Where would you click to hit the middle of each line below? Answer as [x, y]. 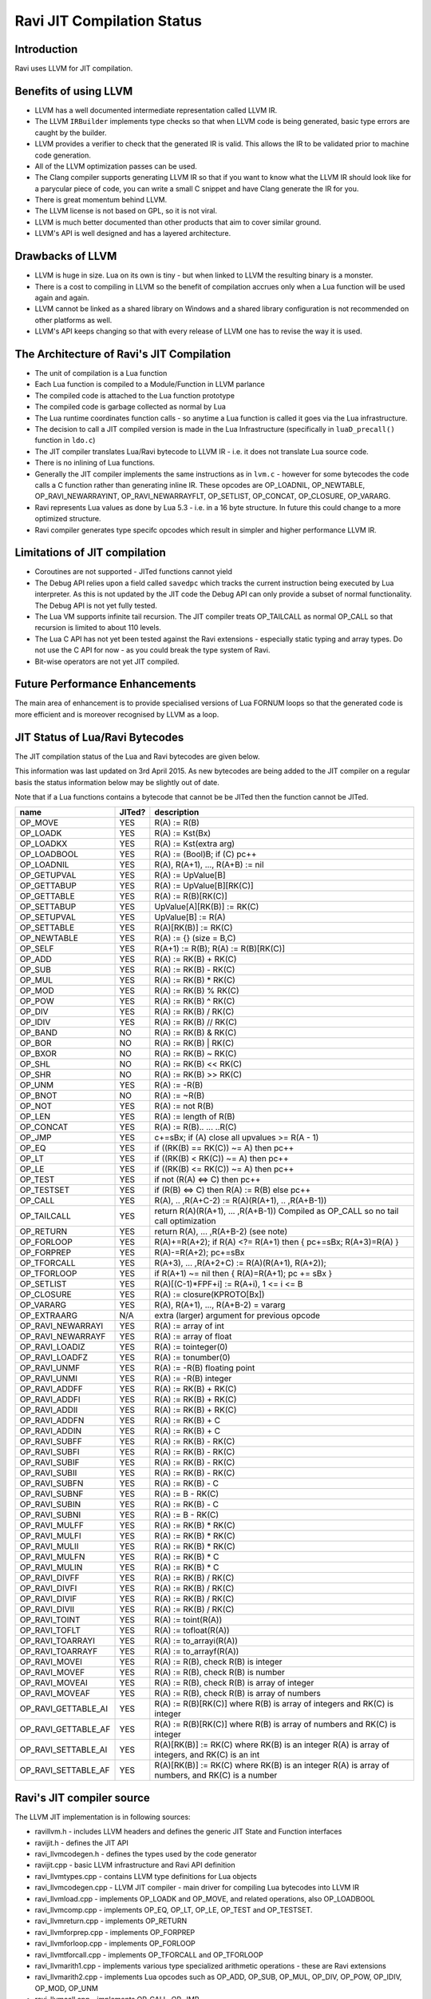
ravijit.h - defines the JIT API [82, 1842]
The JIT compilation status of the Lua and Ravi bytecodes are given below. [137, 756]
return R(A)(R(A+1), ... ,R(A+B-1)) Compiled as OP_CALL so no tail [277, 1211]
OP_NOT [36, 1106]
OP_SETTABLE [47, 928]
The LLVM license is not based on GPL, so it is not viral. [126, 211]
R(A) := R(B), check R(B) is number [219, 1673]
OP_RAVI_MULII [49, 1546]
